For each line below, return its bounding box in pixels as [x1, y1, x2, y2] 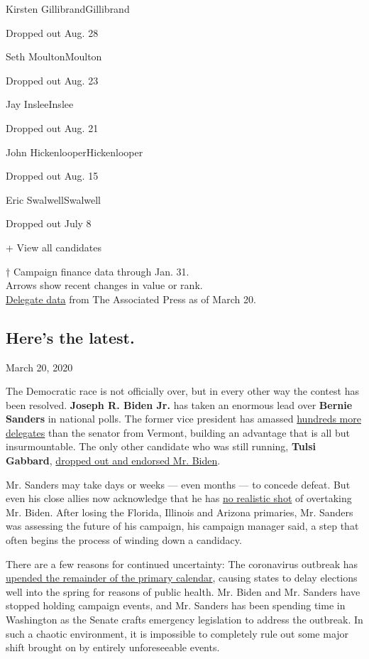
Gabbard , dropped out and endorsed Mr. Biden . [6, 453, 221, 468]
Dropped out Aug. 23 [6, 72, 99, 87]
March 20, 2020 [6, 359, 73, 374]
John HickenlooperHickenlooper [6, 144, 143, 159]
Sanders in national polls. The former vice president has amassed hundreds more [6, 411, 361, 426]
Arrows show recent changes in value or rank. [6, 278, 203, 293]
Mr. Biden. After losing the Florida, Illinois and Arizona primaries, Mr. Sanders [6, 504, 353, 519]
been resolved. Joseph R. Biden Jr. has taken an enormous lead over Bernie [6, 397, 353, 412]
